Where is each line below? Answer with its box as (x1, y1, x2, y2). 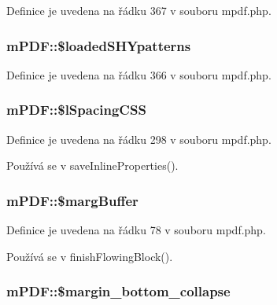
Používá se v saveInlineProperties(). (6, 157, 179, 174)
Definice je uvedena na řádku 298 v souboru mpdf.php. (6, 130, 271, 147)
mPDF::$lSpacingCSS (6, 100, 146, 119)
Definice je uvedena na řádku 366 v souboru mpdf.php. (6, 66, 271, 83)
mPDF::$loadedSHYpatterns (6, 35, 191, 55)
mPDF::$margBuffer (6, 190, 138, 210)
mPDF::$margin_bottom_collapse (6, 281, 231, 301)
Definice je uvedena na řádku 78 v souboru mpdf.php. (6, 222, 266, 238)
